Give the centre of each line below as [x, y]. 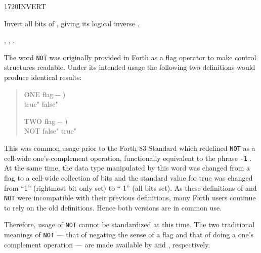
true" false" [41, 104]
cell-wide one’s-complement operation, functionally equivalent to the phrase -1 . [128, 158]
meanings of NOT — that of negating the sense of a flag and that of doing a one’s [129, 234]
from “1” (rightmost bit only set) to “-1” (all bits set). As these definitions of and [130, 187]
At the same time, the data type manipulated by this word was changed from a [127, 168]
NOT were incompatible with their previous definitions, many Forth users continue [130, 198]
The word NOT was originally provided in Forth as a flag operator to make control [130, 57]
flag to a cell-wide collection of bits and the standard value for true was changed [128, 177]
